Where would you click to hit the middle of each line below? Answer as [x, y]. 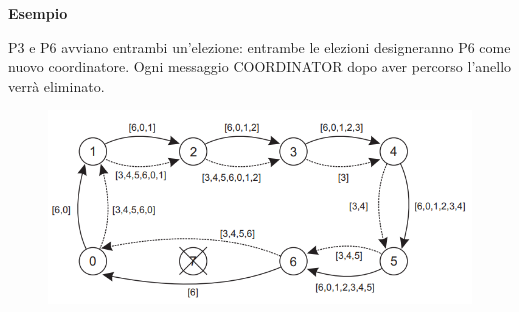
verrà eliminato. [56, 85]
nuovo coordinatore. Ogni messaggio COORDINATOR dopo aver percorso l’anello [260, 66]
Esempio [38, 13]
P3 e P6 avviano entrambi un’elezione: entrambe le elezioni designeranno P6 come [259, 46]
